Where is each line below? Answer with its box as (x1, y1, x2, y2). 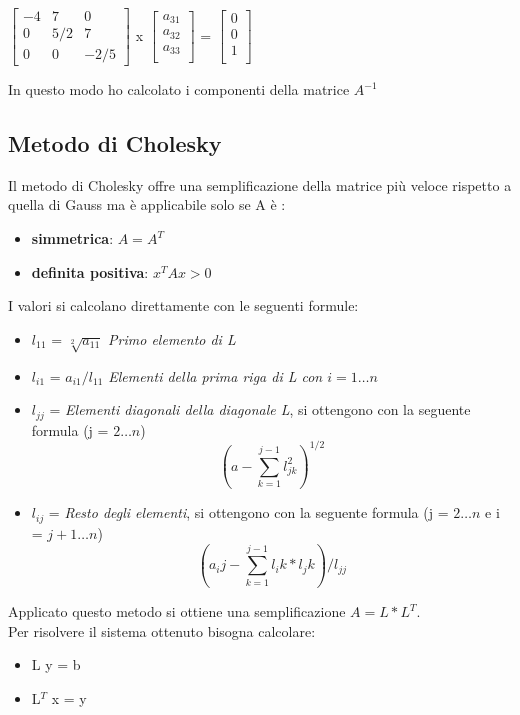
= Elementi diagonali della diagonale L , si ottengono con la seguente (49, 399, 471, 420)
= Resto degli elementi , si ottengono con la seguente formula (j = (48, 502, 449, 523)
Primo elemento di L (108, 328, 236, 349)
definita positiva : (31, 261, 149, 282)
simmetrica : (31, 228, 114, 249)
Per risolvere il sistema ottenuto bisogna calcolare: (8, 620, 316, 641)
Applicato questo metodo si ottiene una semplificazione (8, 601, 346, 622)
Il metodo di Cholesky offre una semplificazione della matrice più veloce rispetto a (8, 174, 512, 195)
